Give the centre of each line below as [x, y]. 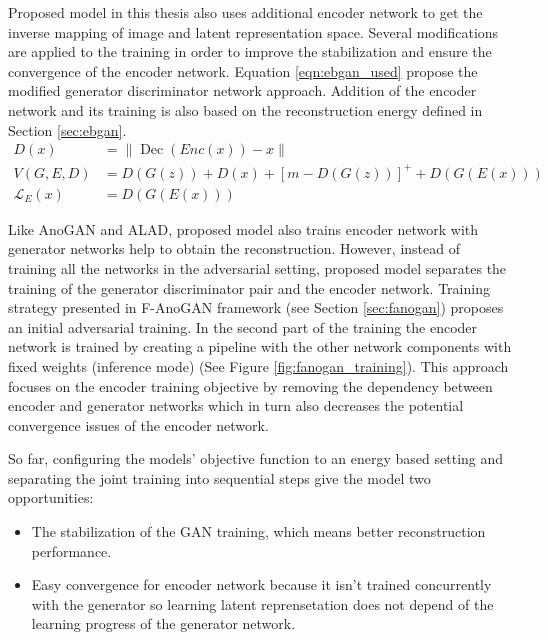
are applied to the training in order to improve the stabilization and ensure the [250, 51]
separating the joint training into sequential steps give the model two [219, 477]
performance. [71, 550]
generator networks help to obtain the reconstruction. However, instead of [234, 248]
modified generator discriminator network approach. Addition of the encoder [242, 90]
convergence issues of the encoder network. [138, 424]
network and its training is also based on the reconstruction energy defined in [245, 109]
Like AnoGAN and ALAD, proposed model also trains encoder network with [243, 228]
